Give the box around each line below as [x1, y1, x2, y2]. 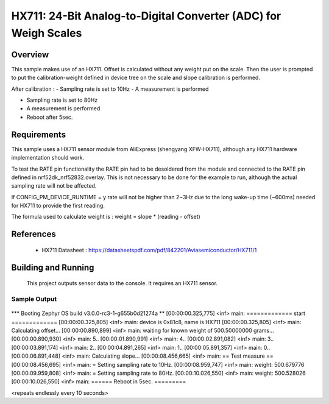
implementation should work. [11, 154, 85, 161]
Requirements [11, 129, 66, 140]
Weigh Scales [11, 26, 82, 40]
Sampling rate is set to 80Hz [26, 96, 98, 104]
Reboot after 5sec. [26, 113, 73, 121]
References [11, 229, 56, 239]
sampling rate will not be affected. [11, 182, 97, 190]
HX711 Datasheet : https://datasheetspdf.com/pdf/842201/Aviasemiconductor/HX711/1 [41, 246, 257, 253]
